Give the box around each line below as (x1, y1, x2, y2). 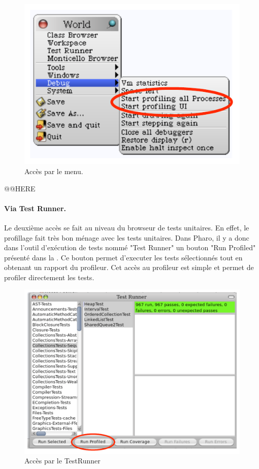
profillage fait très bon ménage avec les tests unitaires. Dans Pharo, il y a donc (4, 232, 249, 243)
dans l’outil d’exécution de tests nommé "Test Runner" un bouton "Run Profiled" (4, 242, 256, 253)
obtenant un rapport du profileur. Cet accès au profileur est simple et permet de (4, 262, 254, 273)
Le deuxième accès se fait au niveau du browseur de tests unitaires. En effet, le (4, 222, 249, 232)
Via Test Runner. (4, 203, 66, 213)
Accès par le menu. (24, 165, 83, 176)
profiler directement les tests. (4, 272, 94, 282)
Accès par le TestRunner (24, 455, 101, 466)
